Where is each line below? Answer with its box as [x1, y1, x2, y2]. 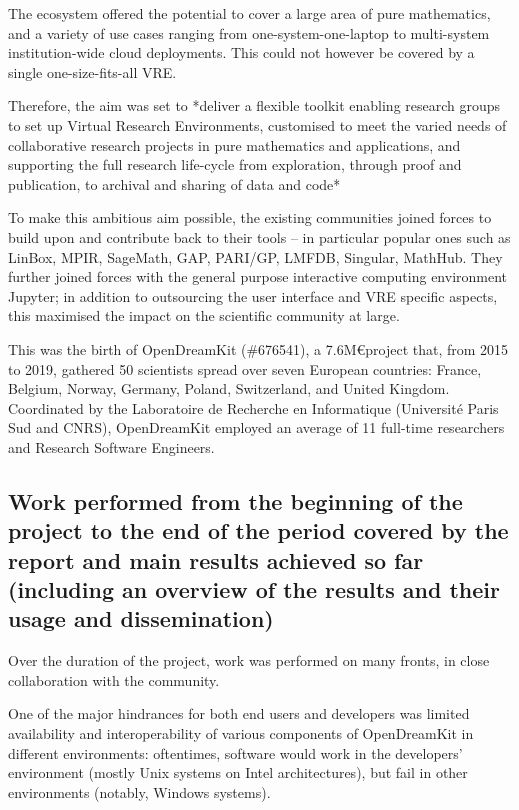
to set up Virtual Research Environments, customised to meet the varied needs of [8, 114, 507, 135]
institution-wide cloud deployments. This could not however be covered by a [8, 42, 475, 63]
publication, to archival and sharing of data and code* [8, 173, 341, 194]
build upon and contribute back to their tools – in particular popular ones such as [8, 226, 511, 247]
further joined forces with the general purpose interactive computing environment [8, 266, 508, 287]
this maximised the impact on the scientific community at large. [8, 305, 400, 326]
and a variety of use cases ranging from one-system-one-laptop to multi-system [8, 22, 490, 43]
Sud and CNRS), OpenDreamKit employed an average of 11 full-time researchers [8, 417, 505, 438]
